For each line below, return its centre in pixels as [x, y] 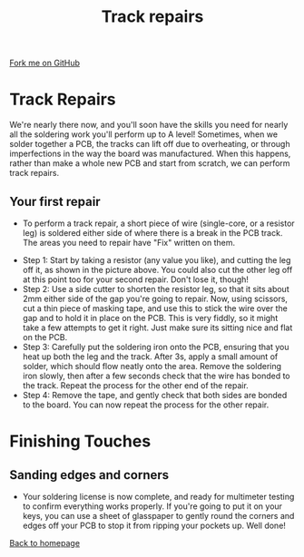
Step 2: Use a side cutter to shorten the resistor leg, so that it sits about [156, 288]
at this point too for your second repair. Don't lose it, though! [136, 279]
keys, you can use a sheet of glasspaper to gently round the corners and [158, 515]
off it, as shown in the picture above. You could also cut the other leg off [157, 269]
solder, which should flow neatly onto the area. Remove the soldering [152, 366]
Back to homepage [44, 542]
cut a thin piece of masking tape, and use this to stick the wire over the [155, 308]
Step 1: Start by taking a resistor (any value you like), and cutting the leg [157, 259]
